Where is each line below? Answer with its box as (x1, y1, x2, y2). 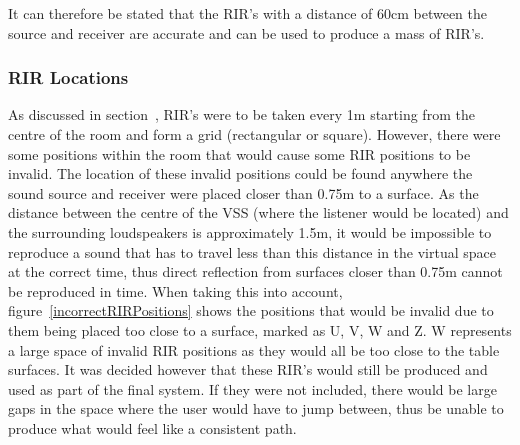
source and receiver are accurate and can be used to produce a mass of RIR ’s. (8, 22, 485, 43)
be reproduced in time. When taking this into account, (8, 280, 343, 301)
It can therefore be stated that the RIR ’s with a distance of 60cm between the (8, 3, 487, 23)
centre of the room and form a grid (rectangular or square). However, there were (8, 124, 501, 144)
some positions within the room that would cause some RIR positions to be (8, 143, 471, 164)
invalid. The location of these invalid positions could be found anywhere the (8, 163, 473, 184)
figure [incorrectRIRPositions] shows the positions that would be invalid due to (8, 300, 494, 321)
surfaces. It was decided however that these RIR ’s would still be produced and (8, 359, 488, 380)
